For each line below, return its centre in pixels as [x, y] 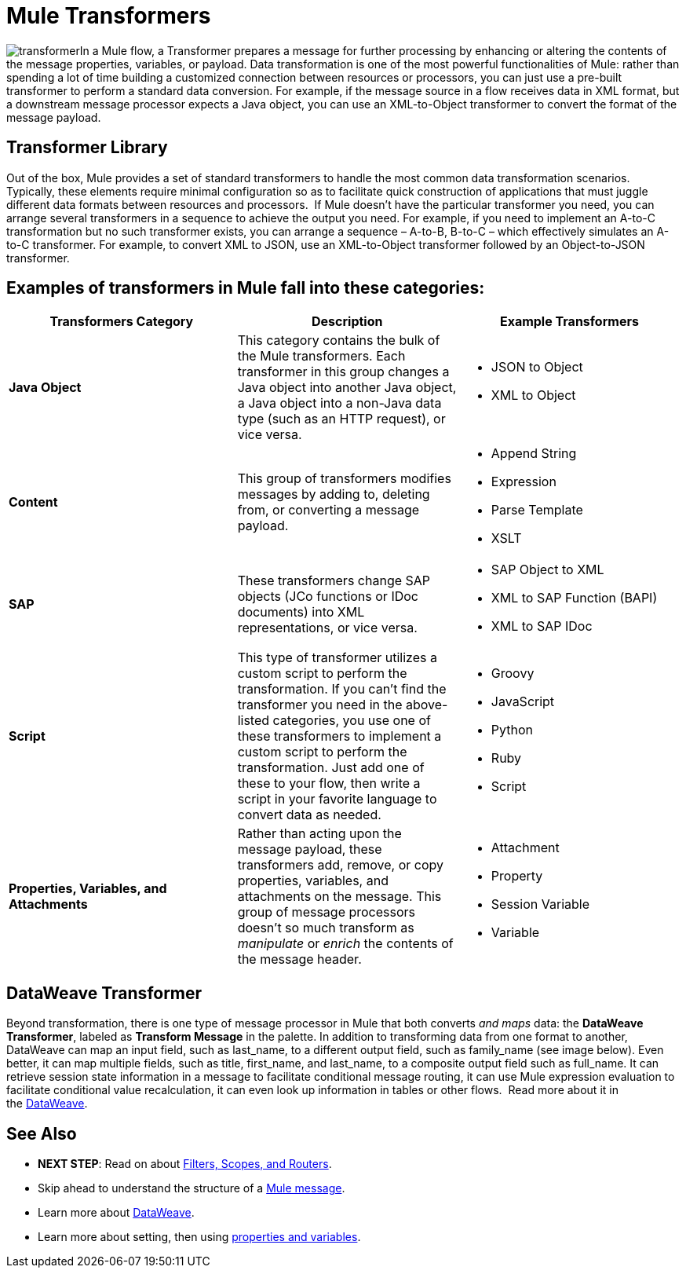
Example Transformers [569, 322]
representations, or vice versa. [327, 628]
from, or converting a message [328, 510]
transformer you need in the [320, 705]
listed [254, 721]
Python [512, 730]
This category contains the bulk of [339, 340]
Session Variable [540, 904]
